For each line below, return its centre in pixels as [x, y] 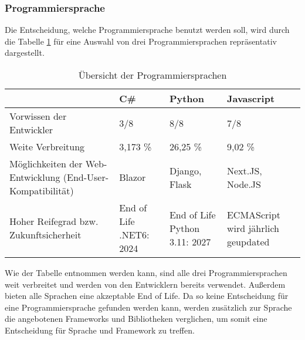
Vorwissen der [38, 116]
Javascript [251, 98]
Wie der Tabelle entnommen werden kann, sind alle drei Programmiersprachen [146, 272]
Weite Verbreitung [47, 147]
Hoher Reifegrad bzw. [54, 221]
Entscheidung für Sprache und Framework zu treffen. [100, 330]
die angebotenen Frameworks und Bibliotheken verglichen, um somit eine [136, 319]
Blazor [133, 177]
